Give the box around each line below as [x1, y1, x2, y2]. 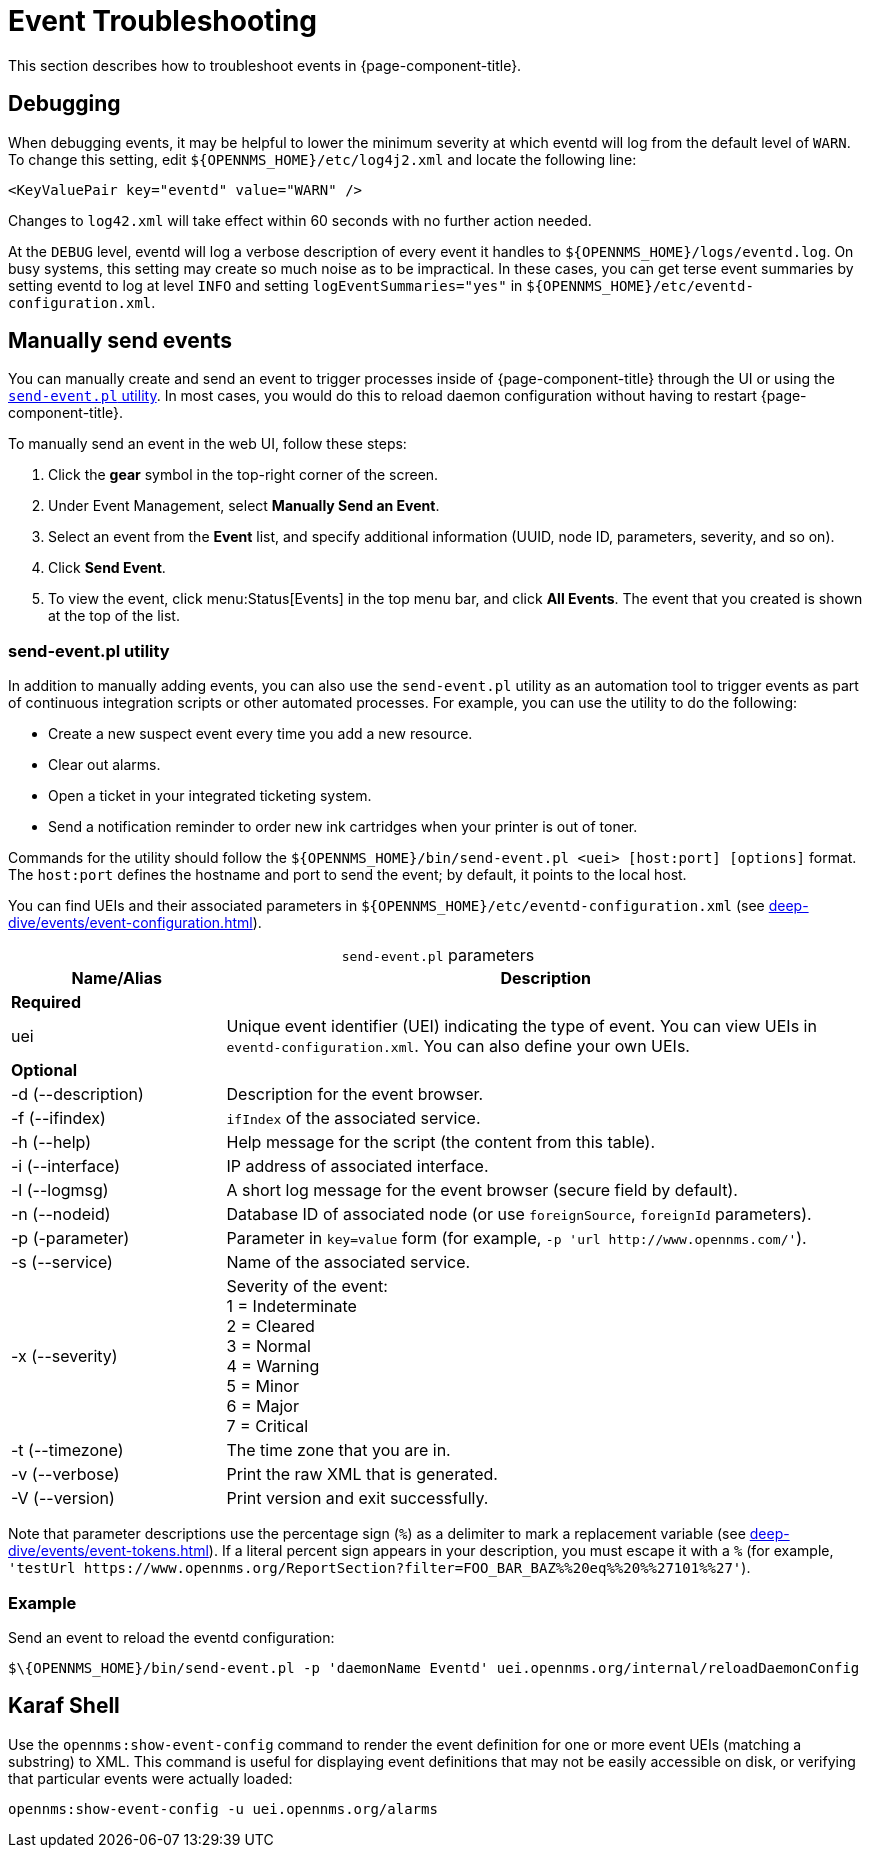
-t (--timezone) [11, 1440, 124, 1461]
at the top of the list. [48, 607, 180, 625]
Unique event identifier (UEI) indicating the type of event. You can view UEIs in [226, 1016, 817, 1037]
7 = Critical [226, 1416, 309, 1437]
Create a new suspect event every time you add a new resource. [48, 725, 473, 743]
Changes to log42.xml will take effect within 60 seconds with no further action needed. [8, 211, 592, 229]
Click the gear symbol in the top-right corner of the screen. [48, 466, 439, 484]
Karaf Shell [8, 1693, 120, 1719]
